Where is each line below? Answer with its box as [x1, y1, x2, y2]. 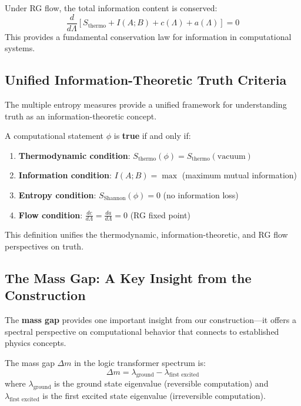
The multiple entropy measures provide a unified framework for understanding [5, 98, 287, 111]
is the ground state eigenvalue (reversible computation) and [54, 377, 269, 390]
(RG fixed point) [130, 208, 190, 221]
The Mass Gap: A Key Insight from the [5, 269, 252, 287]
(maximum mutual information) [182, 169, 297, 181]
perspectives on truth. [5, 240, 84, 252]
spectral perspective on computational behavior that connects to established [5, 325, 279, 337]
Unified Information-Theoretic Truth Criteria [5, 71, 287, 89]
